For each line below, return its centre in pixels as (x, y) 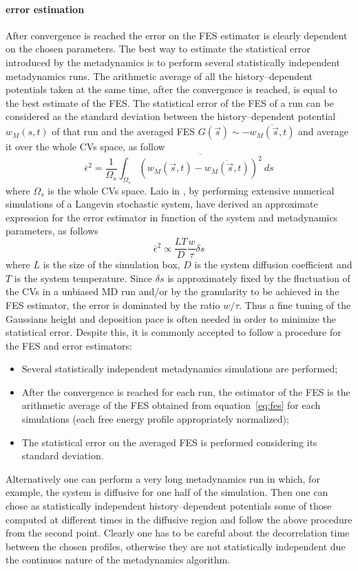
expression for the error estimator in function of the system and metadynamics (172, 217)
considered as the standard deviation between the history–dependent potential (171, 116)
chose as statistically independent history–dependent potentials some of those (169, 506)
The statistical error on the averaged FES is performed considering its (169, 442)
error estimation (45, 9)
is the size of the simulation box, (112, 264)
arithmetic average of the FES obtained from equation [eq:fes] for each (171, 405)
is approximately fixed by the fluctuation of (259, 278)
